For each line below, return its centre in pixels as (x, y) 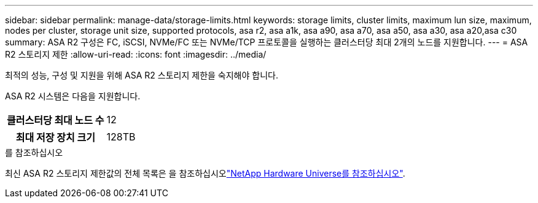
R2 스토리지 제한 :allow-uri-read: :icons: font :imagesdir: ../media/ (136, 54)
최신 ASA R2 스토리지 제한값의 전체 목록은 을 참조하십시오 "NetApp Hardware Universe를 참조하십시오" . (205, 173)
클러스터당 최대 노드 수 (56, 120)
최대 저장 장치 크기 (55, 137)
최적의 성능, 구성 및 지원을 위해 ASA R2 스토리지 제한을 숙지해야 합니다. (142, 75)
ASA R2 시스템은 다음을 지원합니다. (73, 96)
